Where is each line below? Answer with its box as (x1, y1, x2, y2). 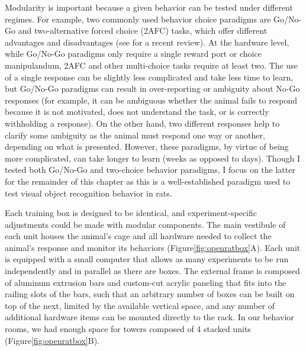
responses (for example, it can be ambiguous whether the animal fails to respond (5, 94, 298, 106)
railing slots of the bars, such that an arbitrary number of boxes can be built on (5, 288, 295, 300)
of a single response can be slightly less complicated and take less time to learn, (5, 70, 294, 83)
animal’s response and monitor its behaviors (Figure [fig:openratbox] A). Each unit (5, 241, 301, 253)
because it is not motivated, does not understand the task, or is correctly (5, 105, 269, 118)
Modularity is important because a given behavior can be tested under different (5, 1, 293, 13)
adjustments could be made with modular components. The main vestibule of (5, 218, 286, 230)
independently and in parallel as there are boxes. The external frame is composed (5, 265, 300, 277)
